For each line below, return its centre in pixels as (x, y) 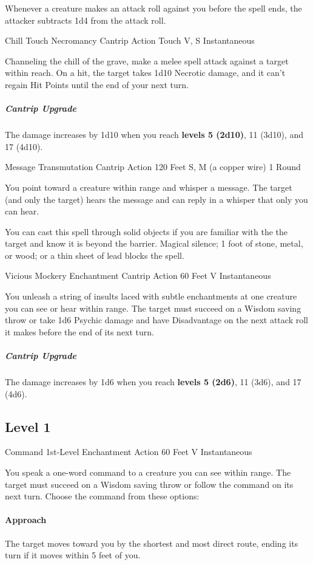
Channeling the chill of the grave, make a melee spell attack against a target (147, 60)
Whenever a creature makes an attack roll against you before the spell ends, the (153, 8)
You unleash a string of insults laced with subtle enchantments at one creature (151, 296)
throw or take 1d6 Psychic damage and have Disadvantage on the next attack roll (156, 320)
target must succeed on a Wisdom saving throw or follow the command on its (149, 484)
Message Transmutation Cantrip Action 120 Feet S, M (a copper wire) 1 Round (153, 167)
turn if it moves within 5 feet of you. (73, 555)
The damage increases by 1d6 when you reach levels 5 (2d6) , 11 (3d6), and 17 (153, 382)
